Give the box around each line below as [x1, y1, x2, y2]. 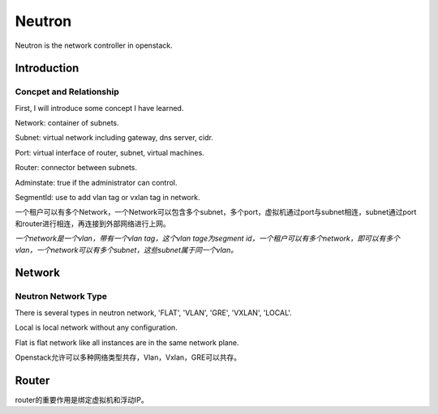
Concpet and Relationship [15, 86, 119, 97]
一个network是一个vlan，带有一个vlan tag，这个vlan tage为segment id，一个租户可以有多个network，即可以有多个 [15, 233, 401, 243]
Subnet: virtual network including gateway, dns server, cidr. [15, 133, 214, 143]
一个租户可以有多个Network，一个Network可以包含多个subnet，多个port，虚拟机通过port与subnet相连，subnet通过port [15, 207, 417, 217]
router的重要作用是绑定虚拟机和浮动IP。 [15, 395, 149, 404]
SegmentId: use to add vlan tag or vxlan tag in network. [15, 193, 200, 203]
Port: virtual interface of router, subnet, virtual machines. [15, 147, 204, 157]
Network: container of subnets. [15, 118, 119, 128]
